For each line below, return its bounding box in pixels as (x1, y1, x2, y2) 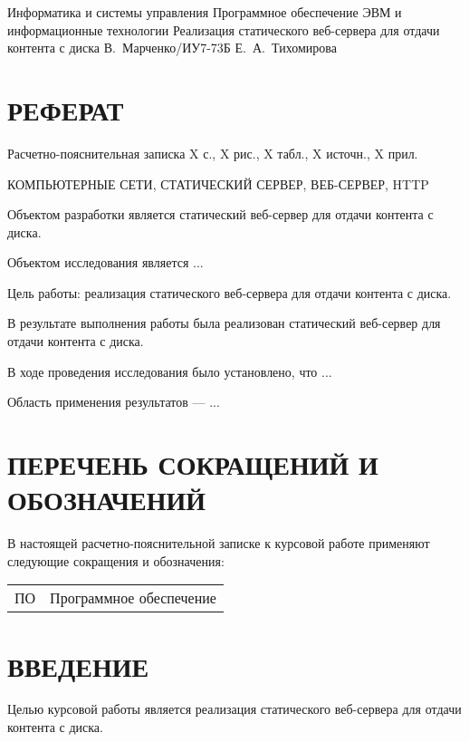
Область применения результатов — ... (7, 392, 220, 411)
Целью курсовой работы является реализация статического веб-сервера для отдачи (7, 699, 462, 718)
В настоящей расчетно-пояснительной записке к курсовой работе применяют (7, 534, 430, 553)
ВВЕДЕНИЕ (7, 647, 149, 684)
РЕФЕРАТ (7, 91, 124, 128)
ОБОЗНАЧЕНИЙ (7, 481, 206, 518)
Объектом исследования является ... (7, 253, 204, 272)
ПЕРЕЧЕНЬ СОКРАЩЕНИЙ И (7, 446, 378, 483)
